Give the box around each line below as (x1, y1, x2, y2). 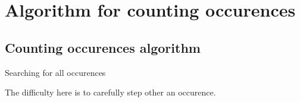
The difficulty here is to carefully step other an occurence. (5, 86, 216, 98)
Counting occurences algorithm (5, 38, 201, 56)
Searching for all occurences (5, 66, 106, 78)
